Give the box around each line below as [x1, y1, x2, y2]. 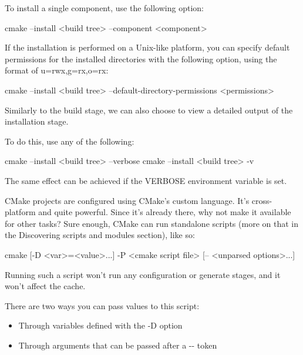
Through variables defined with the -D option [18, 319, 183, 331]
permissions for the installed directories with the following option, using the [5, 52, 277, 65]
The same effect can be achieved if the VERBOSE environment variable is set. [5, 174, 287, 186]
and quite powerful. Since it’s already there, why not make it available [38, 206, 291, 218]
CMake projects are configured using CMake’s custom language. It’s [5, 194, 250, 206]
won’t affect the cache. [5, 280, 86, 292]
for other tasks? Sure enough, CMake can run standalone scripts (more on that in [5, 217, 298, 229]
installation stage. [5, 115, 69, 128]
